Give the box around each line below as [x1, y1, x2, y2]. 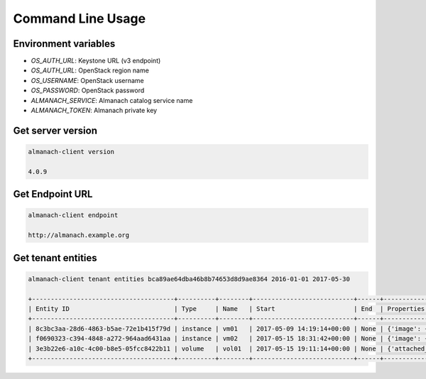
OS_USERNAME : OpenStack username [31, 76, 145, 84]
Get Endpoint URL [13, 188, 93, 200]
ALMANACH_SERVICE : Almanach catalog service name [31, 96, 193, 104]
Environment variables [13, 38, 116, 50]
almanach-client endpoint [28, 212, 119, 219]
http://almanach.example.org [28, 231, 130, 239]
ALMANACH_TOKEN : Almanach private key [31, 106, 158, 115]
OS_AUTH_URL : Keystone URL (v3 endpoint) [31, 57, 161, 65]
